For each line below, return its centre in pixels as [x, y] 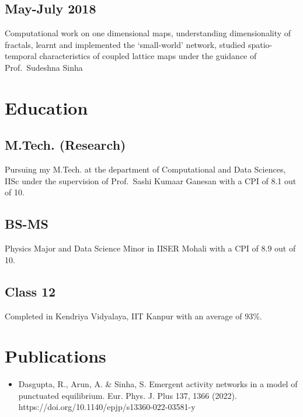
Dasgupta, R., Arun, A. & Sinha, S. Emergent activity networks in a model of [158, 384]
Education [46, 107]
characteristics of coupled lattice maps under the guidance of [148, 56]
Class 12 [30, 291]
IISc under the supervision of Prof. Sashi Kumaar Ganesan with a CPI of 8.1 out [151, 180]
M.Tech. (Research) [65, 145]
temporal [21, 56]
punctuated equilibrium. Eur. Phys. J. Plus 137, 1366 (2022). [128, 395]
